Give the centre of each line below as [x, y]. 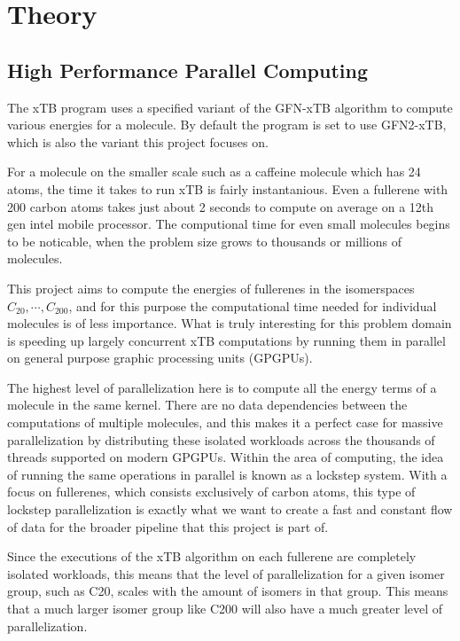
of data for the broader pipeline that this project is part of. [168, 526]
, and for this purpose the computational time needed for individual [253, 305]
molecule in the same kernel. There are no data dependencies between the [207, 405]
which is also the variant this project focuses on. [138, 141]
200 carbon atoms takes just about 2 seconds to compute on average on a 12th [221, 206]
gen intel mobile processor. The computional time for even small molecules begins [229, 224]
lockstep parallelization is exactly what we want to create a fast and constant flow [230, 509]
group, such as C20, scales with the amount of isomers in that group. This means [228, 591]
